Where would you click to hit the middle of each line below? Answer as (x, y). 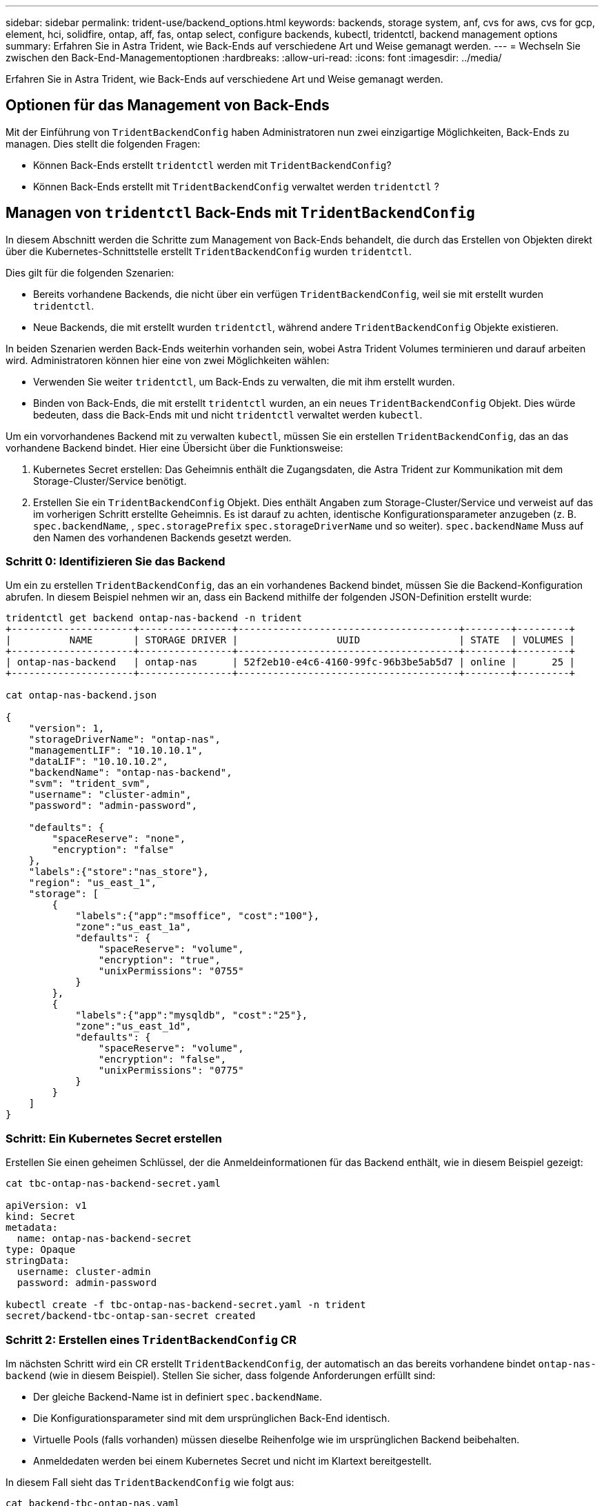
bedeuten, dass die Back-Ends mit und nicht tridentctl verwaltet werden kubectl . (228, 414)
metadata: (32, 1228)
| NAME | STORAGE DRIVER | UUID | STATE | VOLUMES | (291, 640)
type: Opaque (41, 1250)
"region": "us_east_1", (93, 883)
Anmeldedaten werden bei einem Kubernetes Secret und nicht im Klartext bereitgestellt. (233, 1460)
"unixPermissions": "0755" (171, 971)
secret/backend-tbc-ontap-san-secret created (131, 1316)
